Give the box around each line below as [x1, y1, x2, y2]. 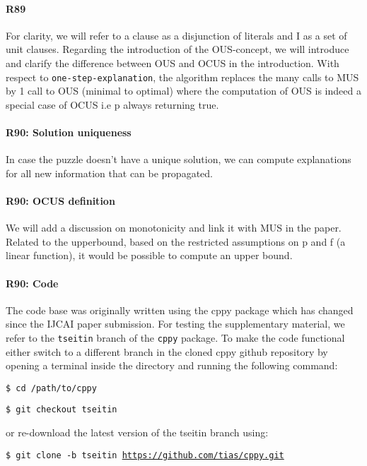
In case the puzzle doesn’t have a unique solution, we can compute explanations [6, 152, 351, 167]
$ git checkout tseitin [6, 405, 117, 415]
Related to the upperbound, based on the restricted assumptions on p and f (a [6, 234, 346, 249]
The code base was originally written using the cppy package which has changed [6, 302, 354, 317]
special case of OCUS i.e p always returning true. [6, 97, 219, 112]
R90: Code [6, 275, 59, 290]
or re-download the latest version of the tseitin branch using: [6, 425, 269, 440]
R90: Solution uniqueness [6, 125, 132, 140]
